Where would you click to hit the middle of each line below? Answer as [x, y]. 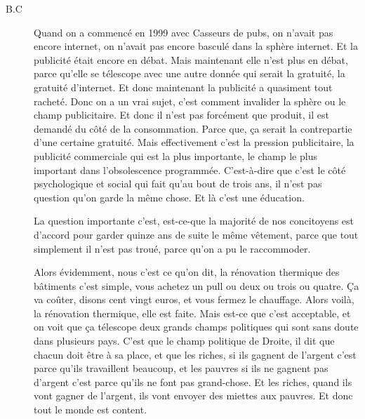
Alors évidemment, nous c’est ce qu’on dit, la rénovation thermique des [187, 272]
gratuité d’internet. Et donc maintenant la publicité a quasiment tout [183, 87]
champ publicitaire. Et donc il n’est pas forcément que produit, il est [181, 115]
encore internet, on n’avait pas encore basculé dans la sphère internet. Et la [196, 46]
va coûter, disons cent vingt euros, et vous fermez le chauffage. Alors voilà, [194, 299]
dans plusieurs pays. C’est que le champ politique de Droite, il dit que [184, 341]
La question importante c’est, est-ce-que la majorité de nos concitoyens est [194, 221]
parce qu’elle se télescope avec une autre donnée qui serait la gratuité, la [190, 73]
